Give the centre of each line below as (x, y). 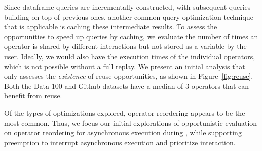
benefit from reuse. (33, 96)
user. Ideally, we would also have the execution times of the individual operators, (130, 56)
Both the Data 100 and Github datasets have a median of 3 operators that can (127, 86)
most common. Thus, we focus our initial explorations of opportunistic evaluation (131, 122)
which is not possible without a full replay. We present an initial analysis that (125, 66)
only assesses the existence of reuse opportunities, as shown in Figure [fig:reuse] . (129, 76)
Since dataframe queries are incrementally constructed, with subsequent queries (127, 7)
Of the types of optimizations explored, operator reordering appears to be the (125, 112)
